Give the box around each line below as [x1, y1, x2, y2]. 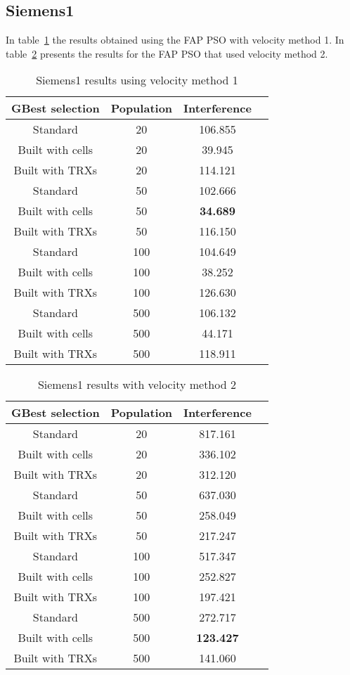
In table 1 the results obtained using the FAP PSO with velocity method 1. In [6, 32, 344, 47]
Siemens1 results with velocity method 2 [37, 376, 236, 393]
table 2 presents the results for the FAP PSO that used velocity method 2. [6, 46, 328, 60]
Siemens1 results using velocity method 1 [36, 72, 238, 89]
